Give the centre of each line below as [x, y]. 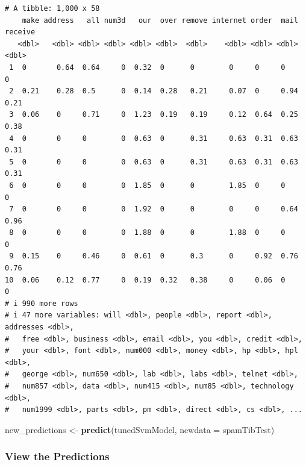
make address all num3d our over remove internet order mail [160, 20]
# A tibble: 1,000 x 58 [52, 8]
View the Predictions [57, 456]
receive [20, 32]
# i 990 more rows [42, 303]
